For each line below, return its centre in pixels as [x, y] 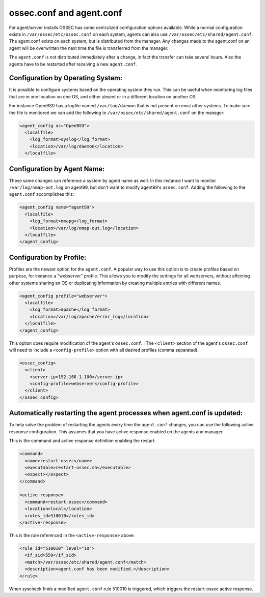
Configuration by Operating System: [66, 78]
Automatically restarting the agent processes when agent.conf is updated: [126, 413]
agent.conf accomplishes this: [41, 194]
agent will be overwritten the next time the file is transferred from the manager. [89, 48]
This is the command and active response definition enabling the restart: [82, 441]
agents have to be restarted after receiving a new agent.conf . [73, 64]
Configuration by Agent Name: [57, 169]
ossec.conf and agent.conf [66, 13]
